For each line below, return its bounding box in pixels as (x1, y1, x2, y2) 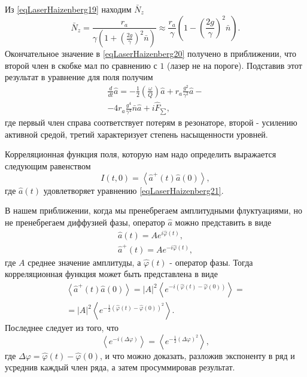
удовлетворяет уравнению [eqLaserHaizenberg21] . (43, 184, 224, 196)
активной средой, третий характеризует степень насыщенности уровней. (5, 127, 268, 140)
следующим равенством (5, 160, 91, 172)
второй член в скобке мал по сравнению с (5, 59, 157, 71)
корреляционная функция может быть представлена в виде (5, 267, 218, 280)
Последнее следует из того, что (5, 321, 119, 334)
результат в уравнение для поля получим (5, 71, 153, 83)
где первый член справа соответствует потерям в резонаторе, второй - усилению (5, 116, 297, 129)
